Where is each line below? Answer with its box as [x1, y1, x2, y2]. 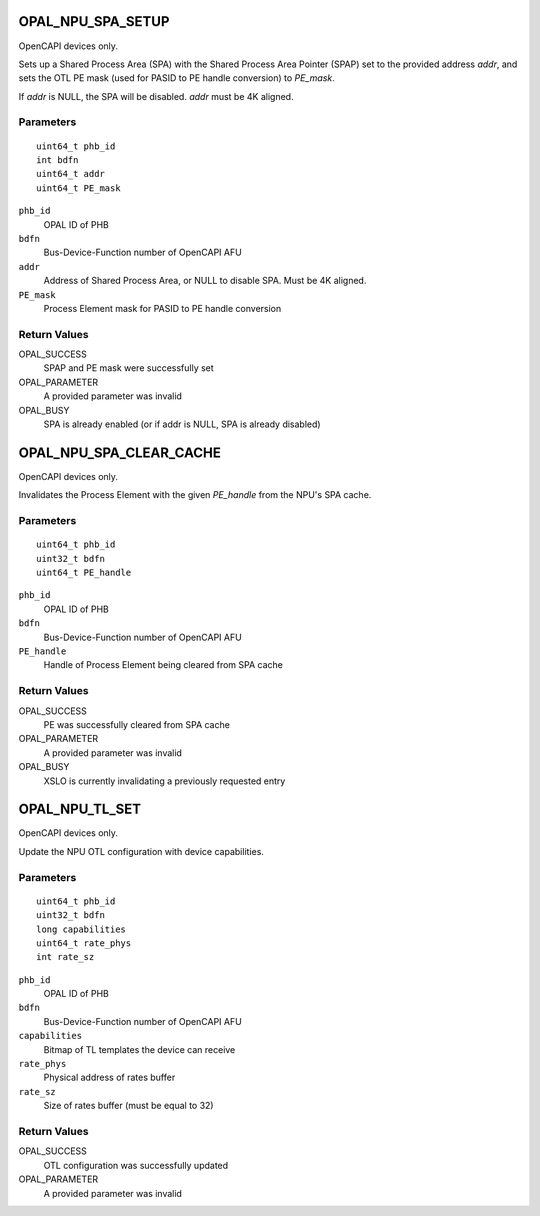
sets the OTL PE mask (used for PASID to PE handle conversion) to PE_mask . [18, 72, 335, 84]
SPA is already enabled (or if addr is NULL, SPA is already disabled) [43, 418, 321, 430]
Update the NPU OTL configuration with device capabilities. [18, 845, 265, 857]
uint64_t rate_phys [36, 937, 132, 949]
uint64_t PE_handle [36, 567, 132, 579]
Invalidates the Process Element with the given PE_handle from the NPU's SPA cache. [18, 489, 372, 501]
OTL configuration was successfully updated [43, 1159, 229, 1171]
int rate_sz [36, 951, 95, 963]
